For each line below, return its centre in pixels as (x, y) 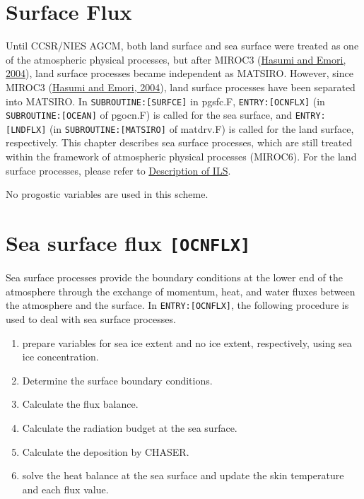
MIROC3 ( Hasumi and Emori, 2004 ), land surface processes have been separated (181, 87)
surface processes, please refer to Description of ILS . (118, 170)
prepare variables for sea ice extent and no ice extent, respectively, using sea (187, 342)
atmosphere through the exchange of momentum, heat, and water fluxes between (181, 291)
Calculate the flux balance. (80, 404)
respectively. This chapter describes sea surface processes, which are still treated (179, 142)
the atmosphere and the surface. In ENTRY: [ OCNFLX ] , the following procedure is (177, 305)
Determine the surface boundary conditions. (117, 380)
